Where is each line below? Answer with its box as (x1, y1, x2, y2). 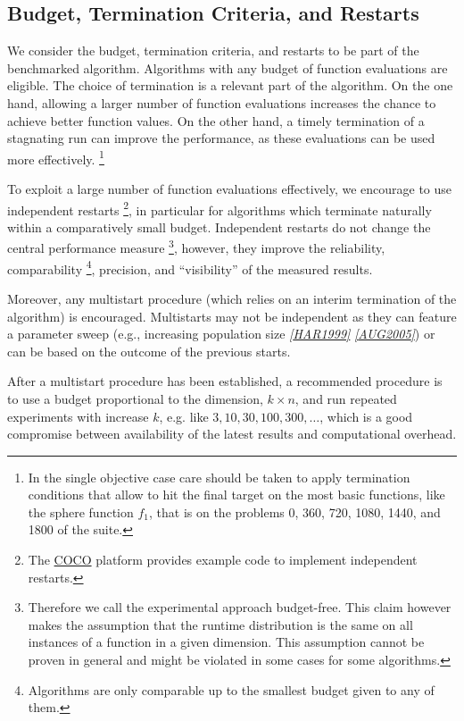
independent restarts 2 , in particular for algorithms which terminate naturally (7, 197, 432, 219)
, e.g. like (159, 407, 209, 425)
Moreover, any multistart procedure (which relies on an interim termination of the (7, 289, 457, 307)
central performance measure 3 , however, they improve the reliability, (7, 236, 385, 257)
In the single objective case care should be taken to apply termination (28, 467, 410, 486)
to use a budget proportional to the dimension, (7, 389, 263, 407)
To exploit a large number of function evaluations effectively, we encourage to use (7, 180, 452, 198)
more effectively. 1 (7, 147, 104, 168)
